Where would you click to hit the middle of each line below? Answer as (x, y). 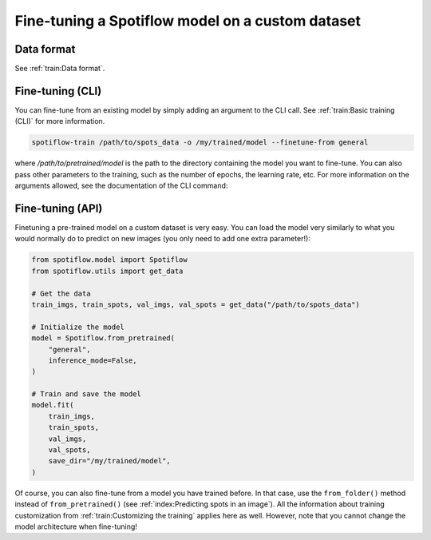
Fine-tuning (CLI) (58, 91)
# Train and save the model (86, 394)
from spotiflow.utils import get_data (107, 271)
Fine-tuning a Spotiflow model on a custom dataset (188, 21)
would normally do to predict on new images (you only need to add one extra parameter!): (162, 239)
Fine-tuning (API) (59, 208)
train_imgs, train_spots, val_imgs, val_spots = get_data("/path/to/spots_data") (196, 304)
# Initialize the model (78, 327)
